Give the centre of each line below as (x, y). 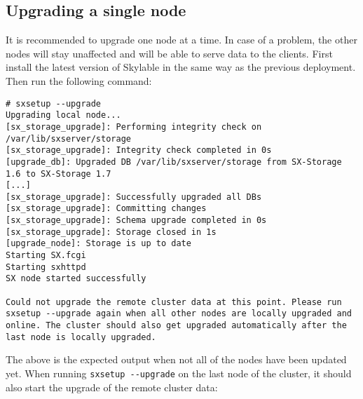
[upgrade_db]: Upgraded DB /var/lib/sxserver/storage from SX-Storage (174, 162)
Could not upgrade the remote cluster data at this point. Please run (174, 302)
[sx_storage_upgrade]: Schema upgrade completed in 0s (136, 221)
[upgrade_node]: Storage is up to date (98, 244)
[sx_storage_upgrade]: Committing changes (106, 209)
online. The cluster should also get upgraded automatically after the (176, 326)
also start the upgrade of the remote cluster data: (112, 387)
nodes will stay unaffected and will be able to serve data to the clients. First (169, 53)
